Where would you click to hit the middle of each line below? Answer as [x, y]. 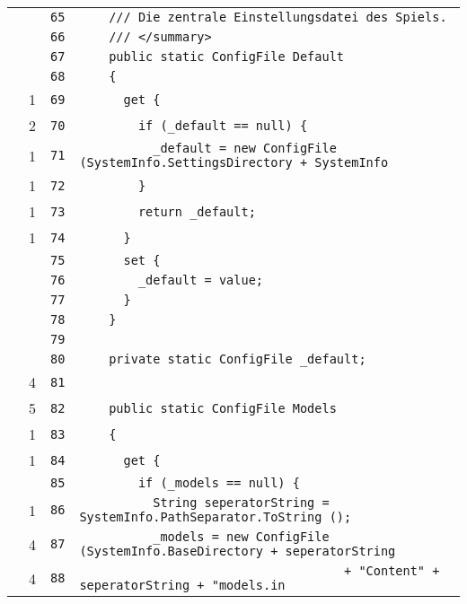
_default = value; [201, 280]
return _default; [197, 211]
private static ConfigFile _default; [238, 359]
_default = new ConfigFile [245, 148]
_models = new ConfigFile [241, 537]
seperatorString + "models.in [182, 585]
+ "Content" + [392, 571]
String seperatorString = [241, 503]
